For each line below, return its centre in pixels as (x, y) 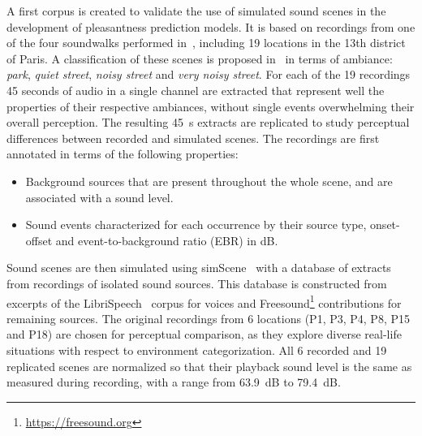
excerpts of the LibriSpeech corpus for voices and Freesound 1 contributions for (204, 301)
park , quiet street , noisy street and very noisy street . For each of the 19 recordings (209, 74)
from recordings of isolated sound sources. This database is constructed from (197, 283)
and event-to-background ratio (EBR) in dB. (167, 240)
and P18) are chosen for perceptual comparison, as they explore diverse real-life (204, 334)
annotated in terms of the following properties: (123, 154)
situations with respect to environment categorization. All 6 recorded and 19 (197, 350)
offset (39, 240)
